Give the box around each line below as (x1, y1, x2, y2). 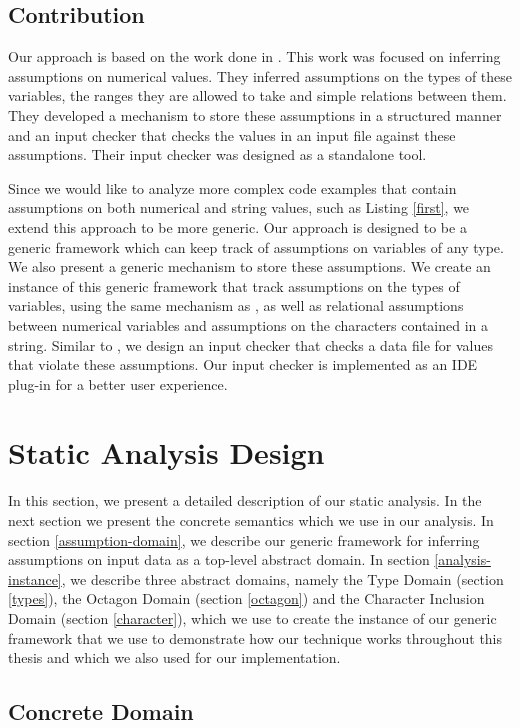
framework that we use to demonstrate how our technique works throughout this (8, 627, 503, 648)
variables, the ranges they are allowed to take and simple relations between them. (8, 85, 507, 106)
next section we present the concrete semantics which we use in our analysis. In (8, 510, 494, 531)
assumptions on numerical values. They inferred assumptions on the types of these (8, 65, 513, 86)
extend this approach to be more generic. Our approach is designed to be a (8, 216, 467, 237)
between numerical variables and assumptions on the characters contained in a (8, 314, 489, 335)
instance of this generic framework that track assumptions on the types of (8, 275, 460, 296)
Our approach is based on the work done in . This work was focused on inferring (8, 46, 501, 67)
